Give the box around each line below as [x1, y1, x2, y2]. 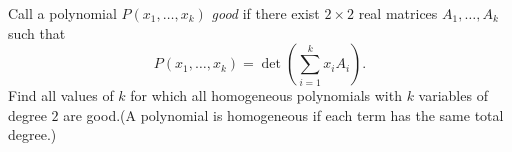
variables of [418, 85, 488, 106]
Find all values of [8, 85, 114, 106]
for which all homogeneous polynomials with [130, 85, 402, 106]
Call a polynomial [8, 3, 117, 23]
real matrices [358, 3, 438, 23]
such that [8, 22, 66, 43]
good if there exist [211, 3, 320, 23]
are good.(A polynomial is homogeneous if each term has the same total [63, 104, 504, 125]
